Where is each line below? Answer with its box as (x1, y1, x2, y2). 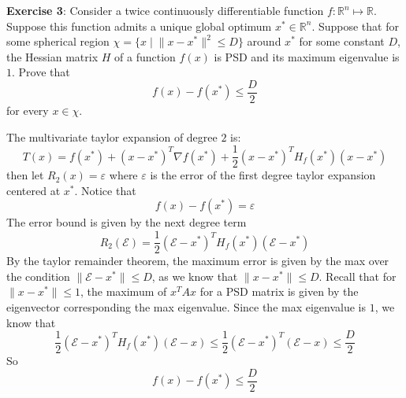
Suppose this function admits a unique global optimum (6, 17, 272, 34)
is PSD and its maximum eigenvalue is (214, 48, 400, 64)
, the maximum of (80, 283, 167, 300)
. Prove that (12, 64, 70, 80)
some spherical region (6, 33, 110, 50)
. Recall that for (318, 267, 397, 284)
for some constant (299, 33, 385, 50)
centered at (6, 182, 61, 198)
